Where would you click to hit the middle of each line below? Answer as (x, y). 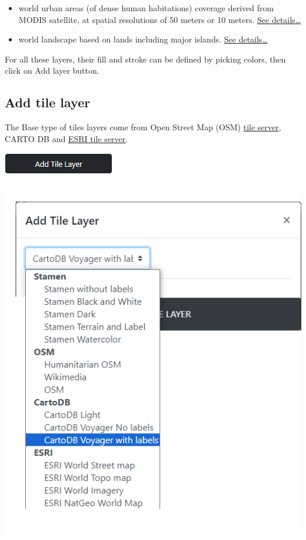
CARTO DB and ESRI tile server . (66, 138)
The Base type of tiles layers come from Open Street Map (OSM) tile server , (143, 127)
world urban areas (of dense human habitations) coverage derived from (146, 8)
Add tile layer (48, 102)
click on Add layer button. (52, 70)
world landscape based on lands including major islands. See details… (143, 39)
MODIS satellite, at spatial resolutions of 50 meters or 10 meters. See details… (160, 19)
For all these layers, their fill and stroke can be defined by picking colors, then (145, 59)
